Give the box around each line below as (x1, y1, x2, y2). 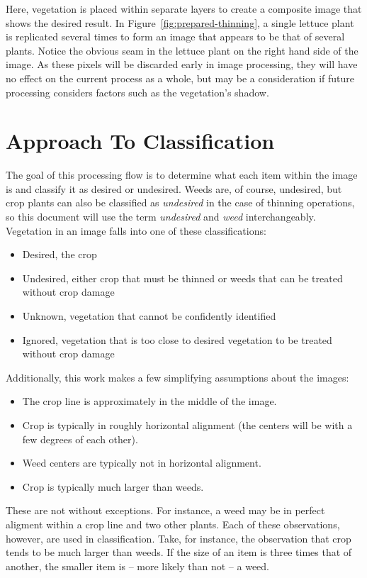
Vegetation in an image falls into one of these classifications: (6, 223, 266, 238)
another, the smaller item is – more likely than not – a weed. (6, 558, 270, 573)
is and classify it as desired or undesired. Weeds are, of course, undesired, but (6, 181, 342, 196)
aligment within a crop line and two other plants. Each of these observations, (6, 516, 340, 531)
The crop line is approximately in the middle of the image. (22, 394, 277, 409)
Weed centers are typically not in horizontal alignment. (22, 455, 261, 470)
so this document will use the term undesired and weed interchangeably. (6, 209, 316, 224)
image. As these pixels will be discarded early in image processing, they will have (6, 57, 358, 72)
